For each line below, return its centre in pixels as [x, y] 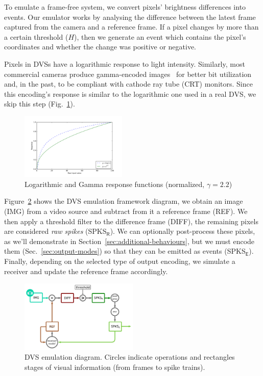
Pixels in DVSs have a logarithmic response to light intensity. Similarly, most [125, 63]
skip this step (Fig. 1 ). [40, 104]
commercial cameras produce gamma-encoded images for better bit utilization [128, 74]
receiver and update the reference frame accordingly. [86, 271]
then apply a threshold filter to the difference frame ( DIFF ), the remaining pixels [131, 221]
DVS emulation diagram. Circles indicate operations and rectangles [130, 357]
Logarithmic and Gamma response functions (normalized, [115, 184]
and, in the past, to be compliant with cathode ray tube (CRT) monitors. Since [128, 84]
